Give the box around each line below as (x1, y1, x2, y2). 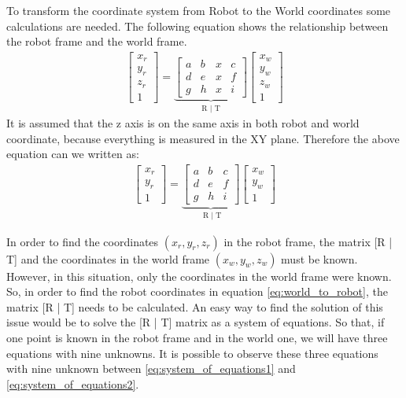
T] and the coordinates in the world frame (6, 250, 210, 267)
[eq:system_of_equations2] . (6, 375, 139, 392)
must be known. (281, 250, 358, 267)
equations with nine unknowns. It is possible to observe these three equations (6, 345, 378, 361)
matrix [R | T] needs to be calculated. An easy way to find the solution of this (6, 298, 383, 315)
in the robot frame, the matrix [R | (223, 233, 393, 249)
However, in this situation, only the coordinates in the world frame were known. (6, 267, 392, 284)
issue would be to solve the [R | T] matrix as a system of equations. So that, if (6, 314, 385, 330)
